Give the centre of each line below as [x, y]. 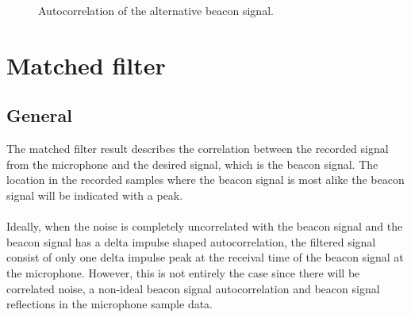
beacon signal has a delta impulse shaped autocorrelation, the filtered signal [191, 241]
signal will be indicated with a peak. [95, 195]
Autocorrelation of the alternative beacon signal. [156, 10]
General [39, 115]
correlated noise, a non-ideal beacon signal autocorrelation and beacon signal [193, 288]
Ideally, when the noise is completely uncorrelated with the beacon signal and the [205, 226]
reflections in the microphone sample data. [110, 304]
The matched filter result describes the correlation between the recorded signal [198, 149]
